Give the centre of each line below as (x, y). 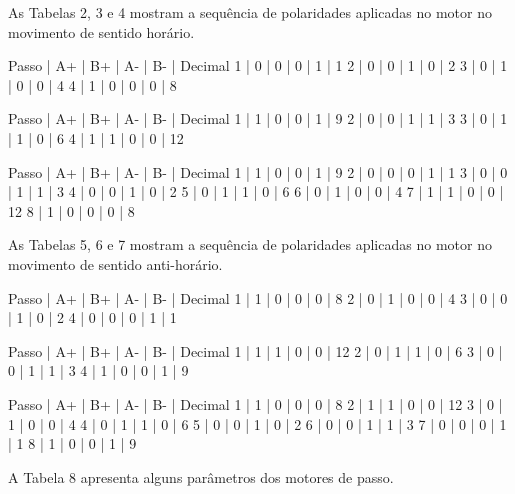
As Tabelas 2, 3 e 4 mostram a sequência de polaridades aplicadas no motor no (250, 12)
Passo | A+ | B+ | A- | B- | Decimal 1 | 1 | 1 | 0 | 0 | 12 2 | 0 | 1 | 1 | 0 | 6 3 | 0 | (255, 350)
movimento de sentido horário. (101, 31)
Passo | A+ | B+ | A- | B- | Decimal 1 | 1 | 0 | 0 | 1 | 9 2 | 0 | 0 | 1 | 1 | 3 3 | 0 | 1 (258, 118)
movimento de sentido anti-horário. (115, 263)
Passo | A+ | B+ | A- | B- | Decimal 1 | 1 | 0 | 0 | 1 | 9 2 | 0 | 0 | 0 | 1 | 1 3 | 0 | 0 (258, 171)
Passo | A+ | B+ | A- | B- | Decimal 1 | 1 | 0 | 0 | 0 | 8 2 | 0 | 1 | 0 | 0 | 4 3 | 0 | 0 (258, 297)
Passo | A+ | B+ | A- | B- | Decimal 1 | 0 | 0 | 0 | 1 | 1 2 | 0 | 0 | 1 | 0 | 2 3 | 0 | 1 (258, 65)
